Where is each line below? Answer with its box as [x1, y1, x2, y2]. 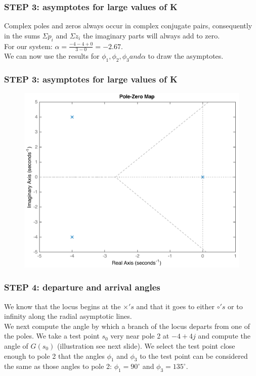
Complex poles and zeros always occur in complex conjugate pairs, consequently [4, 20, 252, 31]
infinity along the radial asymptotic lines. [4, 311, 132, 321]
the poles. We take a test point [4, 330, 100, 341]
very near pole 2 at [110, 330, 169, 341]
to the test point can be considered [140, 350, 248, 361]
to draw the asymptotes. [148, 51, 224, 61]
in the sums [4, 30, 40, 40]
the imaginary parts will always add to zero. [82, 30, 220, 40]
